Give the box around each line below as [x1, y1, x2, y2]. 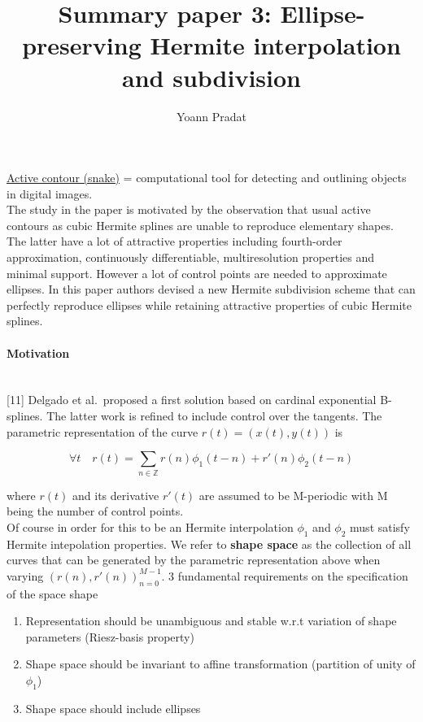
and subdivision [122, 60, 301, 94]
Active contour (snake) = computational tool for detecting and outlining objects [7, 169, 407, 186]
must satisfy [350, 518, 410, 535]
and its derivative [72, 486, 159, 503]
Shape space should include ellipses [25, 699, 201, 716]
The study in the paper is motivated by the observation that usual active [7, 201, 371, 218]
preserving [22, 28, 142, 62]
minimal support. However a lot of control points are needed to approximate [7, 264, 387, 281]
